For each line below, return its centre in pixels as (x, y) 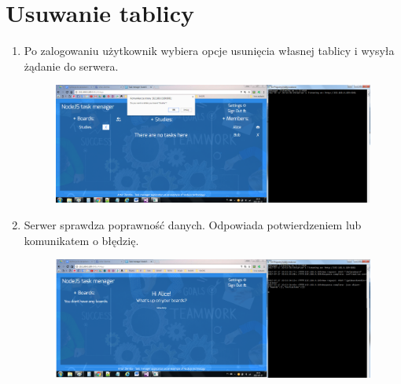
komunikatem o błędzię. (81, 240)
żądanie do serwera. (71, 66)
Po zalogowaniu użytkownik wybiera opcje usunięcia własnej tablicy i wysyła (209, 51)
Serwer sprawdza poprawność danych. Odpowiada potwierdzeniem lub (193, 224)
